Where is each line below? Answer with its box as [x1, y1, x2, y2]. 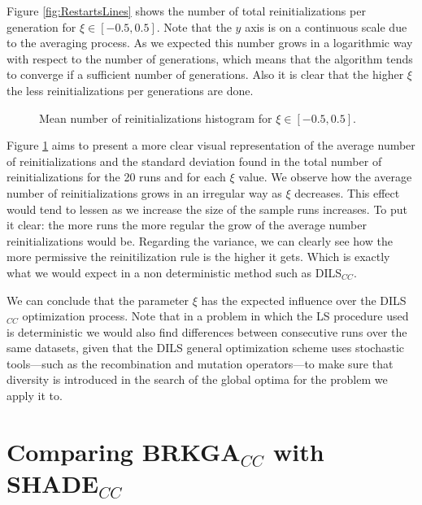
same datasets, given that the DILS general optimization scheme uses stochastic [7, 339, 405, 356]
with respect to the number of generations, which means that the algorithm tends [7, 50, 413, 67]
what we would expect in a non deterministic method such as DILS [7, 263, 342, 281]
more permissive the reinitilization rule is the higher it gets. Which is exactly [7, 248, 390, 265]
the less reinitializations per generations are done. [7, 81, 254, 98]
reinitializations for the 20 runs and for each [7, 168, 226, 185]
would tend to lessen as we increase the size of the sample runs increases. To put [7, 200, 408, 217]
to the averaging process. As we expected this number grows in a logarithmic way [7, 34, 413, 51]
